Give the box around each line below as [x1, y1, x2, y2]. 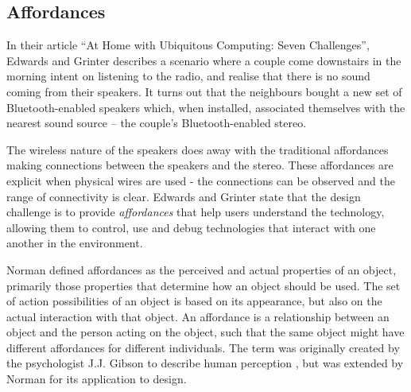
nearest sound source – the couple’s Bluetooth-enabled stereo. [6, 114, 307, 131]
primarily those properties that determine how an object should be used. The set [6, 277, 401, 293]
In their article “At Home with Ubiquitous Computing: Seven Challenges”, [6, 37, 370, 53]
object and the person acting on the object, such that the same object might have [6, 324, 405, 340]
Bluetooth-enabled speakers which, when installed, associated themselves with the [6, 99, 405, 115]
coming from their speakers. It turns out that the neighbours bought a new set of [6, 83, 402, 99]
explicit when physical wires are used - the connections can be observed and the [6, 172, 395, 188]
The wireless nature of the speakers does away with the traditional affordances [6, 141, 389, 157]
